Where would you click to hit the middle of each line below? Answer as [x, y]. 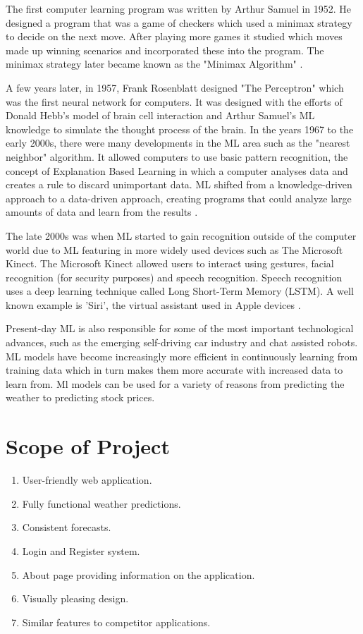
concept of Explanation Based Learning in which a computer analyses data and [177, 170]
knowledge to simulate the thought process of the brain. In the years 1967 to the [180, 129]
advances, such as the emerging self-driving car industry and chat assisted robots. [182, 342]
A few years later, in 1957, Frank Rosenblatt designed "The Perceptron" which [175, 87]
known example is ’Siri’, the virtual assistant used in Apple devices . [153, 304]
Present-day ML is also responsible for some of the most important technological [180, 328]
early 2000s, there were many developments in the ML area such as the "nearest [178, 143]
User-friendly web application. [87, 480]
